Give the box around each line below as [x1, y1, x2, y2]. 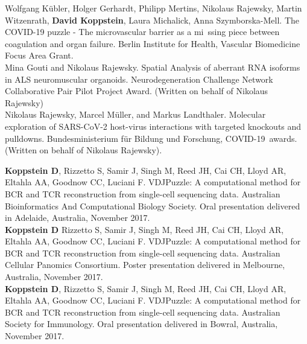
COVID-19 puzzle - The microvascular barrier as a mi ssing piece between [5, 25, 280, 38]
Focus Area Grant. [5, 49, 74, 62]
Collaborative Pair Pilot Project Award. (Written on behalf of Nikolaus [5, 84, 268, 97]
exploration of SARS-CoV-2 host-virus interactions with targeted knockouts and [5, 119, 302, 132]
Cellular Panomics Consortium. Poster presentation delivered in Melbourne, [5, 258, 285, 271]
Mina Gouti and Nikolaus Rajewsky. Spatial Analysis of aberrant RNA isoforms [5, 60, 300, 73]
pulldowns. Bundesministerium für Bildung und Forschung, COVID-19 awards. [5, 132, 297, 144]
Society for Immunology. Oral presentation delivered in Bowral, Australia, [5, 317, 278, 330]
